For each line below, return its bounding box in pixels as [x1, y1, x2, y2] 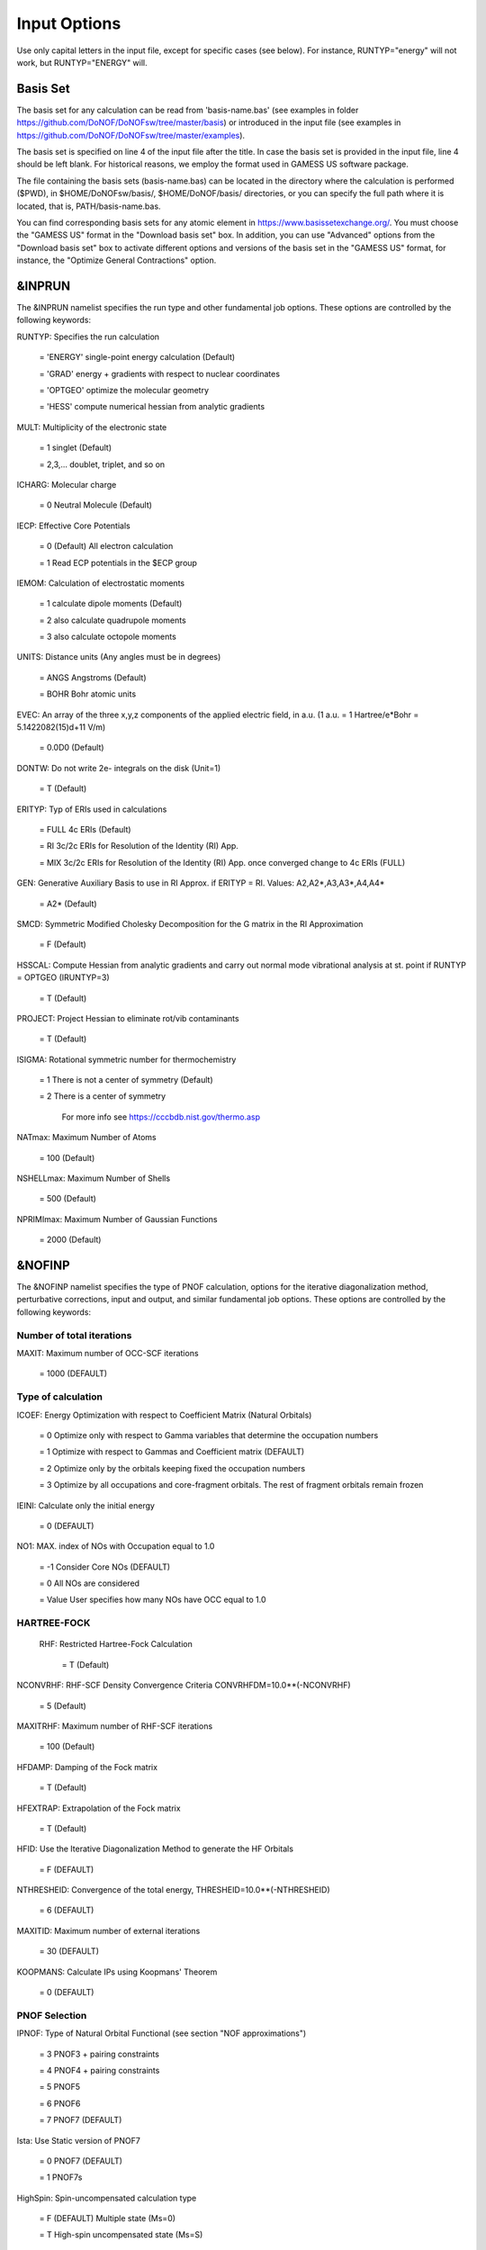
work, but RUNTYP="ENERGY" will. [16, 57, 148, 67]
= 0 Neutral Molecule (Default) [39, 499, 153, 510]
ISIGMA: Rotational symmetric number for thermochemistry [16, 1054, 237, 1065]
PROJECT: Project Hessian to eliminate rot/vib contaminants [16, 1012, 239, 1023]
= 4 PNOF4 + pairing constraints [39, 2065, 160, 2075]
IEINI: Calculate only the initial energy [16, 1499, 155, 1511]
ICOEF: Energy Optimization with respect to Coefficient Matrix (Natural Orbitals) [16, 1409, 312, 1420]
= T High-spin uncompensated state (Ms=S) [39, 2229, 203, 2240]
